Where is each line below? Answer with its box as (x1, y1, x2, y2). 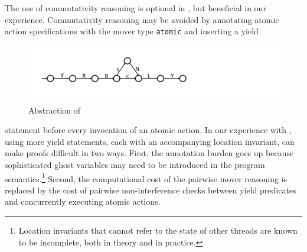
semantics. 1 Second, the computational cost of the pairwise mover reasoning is (5, 170, 288, 185)
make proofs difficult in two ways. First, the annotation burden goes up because (5, 147, 294, 159)
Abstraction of (28, 104, 81, 116)
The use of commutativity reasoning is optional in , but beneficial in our (5, 2, 266, 14)
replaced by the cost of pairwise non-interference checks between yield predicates (5, 183, 296, 196)
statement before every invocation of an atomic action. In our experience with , (5, 124, 292, 136)
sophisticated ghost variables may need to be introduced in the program (5, 159, 265, 171)
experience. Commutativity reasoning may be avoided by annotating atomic (5, 13, 279, 25)
